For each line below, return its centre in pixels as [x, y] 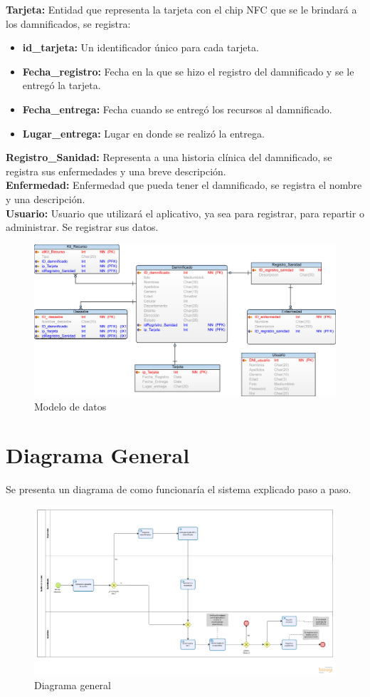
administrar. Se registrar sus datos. [82, 227]
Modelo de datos [70, 406]
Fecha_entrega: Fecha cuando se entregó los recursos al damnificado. [177, 109]
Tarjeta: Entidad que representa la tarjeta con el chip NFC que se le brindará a [181, 9]
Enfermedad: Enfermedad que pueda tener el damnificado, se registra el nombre [184, 185]
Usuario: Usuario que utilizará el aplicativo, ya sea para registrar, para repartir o [185, 213]
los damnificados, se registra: [68, 23]
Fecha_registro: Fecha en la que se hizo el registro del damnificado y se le [188, 71]
